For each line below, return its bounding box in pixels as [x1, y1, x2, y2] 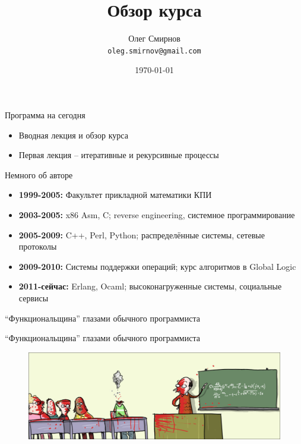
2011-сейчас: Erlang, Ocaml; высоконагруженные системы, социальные [18, 280, 282, 292]
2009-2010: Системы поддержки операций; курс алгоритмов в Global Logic [18, 260, 296, 272]
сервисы [18, 291, 49, 304]
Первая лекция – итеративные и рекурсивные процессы [18, 149, 219, 161]
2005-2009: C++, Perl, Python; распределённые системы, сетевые [18, 228, 265, 241]
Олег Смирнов [128, 32, 180, 45]
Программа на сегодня [5, 108, 85, 121]
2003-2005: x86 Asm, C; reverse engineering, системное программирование [18, 208, 295, 221]
